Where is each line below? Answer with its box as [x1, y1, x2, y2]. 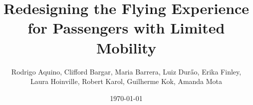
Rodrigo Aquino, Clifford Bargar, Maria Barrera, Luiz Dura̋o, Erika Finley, [11, 66, 242, 76]
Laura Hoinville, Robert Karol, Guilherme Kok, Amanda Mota [30, 76, 223, 86]
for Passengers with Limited [27, 17, 225, 38]
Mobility [96, 37, 156, 57]
